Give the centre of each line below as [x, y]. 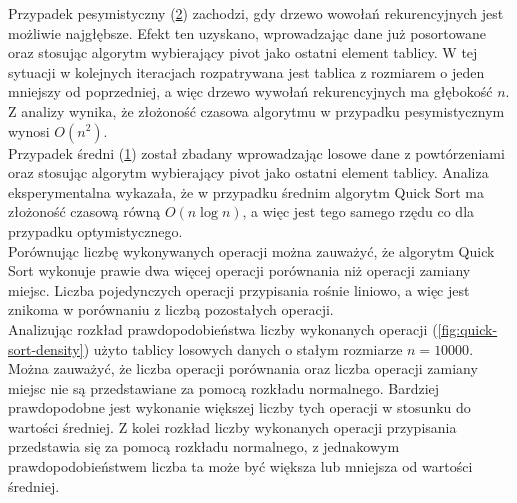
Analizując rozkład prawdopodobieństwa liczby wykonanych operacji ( [223, 328]
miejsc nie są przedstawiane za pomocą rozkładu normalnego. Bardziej [224, 387]
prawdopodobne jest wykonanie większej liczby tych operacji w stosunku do [239, 407]
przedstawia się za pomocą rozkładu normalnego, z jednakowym [204, 446]
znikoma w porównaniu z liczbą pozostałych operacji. [171, 309]
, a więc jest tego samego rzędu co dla [358, 211]
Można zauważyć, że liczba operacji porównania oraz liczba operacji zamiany [243, 368]
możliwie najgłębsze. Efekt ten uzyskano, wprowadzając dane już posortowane [247, 32]
